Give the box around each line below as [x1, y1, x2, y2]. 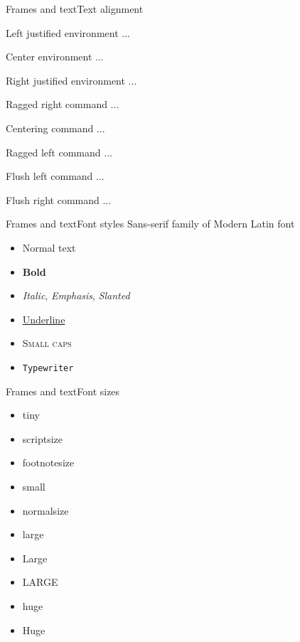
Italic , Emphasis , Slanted [22, 288, 130, 303]
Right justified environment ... [6, 73, 137, 87]
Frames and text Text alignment [6, 1, 144, 16]
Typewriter [22, 363, 74, 373]
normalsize [22, 503, 69, 518]
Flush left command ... [6, 168, 105, 183]
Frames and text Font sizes [6, 383, 120, 398]
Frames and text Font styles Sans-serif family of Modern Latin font [6, 216, 295, 231]
